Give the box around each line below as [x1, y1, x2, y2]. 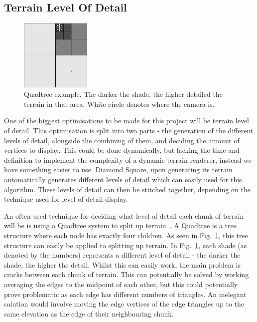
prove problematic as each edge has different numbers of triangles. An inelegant [4, 289, 247, 299]
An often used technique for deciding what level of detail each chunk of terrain [4, 210, 244, 221]
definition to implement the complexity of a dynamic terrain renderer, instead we [4, 154, 252, 165]
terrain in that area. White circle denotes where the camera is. [24, 98, 215, 109]
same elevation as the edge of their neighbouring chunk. [4, 308, 174, 319]
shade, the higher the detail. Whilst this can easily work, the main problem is [4, 259, 241, 270]
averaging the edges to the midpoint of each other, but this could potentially [4, 279, 238, 289]
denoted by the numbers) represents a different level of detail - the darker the [4, 250, 241, 260]
